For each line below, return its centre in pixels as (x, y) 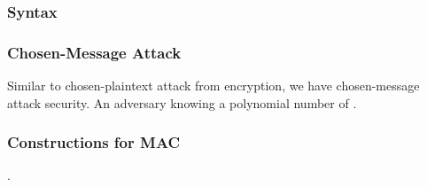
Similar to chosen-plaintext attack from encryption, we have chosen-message (213, 86)
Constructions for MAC (94, 142)
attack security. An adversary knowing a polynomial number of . (182, 102)
